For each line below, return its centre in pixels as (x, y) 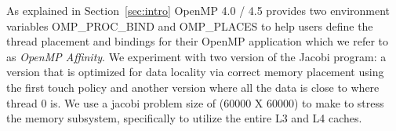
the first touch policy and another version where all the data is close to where (193, 87)
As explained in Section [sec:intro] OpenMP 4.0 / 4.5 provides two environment (198, 10)
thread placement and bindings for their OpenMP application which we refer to (198, 41)
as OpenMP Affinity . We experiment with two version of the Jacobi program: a (196, 56)
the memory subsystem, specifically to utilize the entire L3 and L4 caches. (184, 118)
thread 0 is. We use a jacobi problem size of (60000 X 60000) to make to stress (195, 102)
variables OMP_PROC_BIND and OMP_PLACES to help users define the (190, 25)
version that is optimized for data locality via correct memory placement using (195, 72)
